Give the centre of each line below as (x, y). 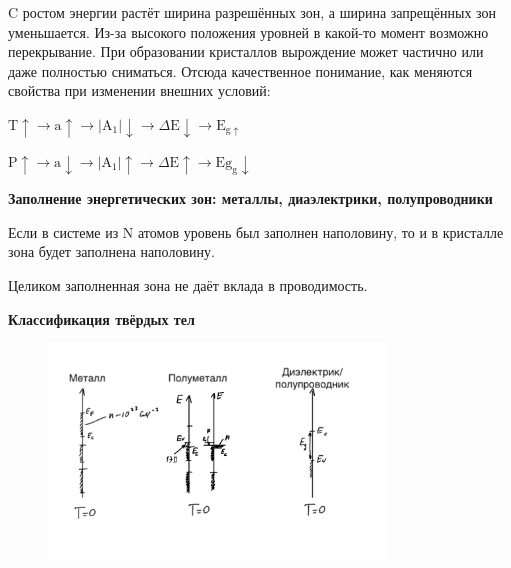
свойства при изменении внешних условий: (139, 90)
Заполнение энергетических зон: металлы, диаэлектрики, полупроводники (250, 198)
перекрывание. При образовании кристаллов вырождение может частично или (246, 51)
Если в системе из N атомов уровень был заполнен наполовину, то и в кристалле (256, 231)
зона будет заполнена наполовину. (111, 251)
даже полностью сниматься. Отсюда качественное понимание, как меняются (240, 70)
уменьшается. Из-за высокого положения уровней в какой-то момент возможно (248, 31)
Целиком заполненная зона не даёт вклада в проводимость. (188, 284)
